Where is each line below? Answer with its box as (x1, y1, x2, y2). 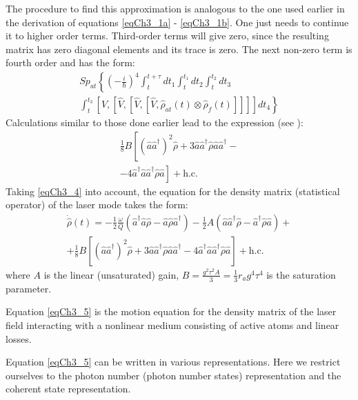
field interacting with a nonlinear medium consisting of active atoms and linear (6, 317, 339, 332)
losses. (6, 331, 32, 346)
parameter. (6, 281, 52, 295)
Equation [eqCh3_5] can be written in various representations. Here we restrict (6, 354, 341, 369)
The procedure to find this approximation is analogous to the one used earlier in (6, 1, 345, 15)
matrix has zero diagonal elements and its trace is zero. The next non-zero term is (6, 41, 352, 56)
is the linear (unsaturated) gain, (43, 267, 179, 281)
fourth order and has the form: (6, 55, 135, 70)
